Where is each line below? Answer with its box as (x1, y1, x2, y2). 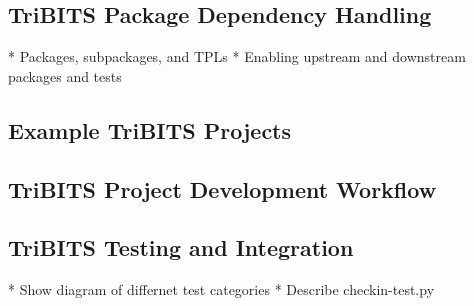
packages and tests (8, 65, 122, 86)
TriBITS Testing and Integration (8, 232, 354, 263)
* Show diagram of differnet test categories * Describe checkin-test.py (8, 279, 435, 300)
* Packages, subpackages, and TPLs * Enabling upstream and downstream (8, 46, 466, 67)
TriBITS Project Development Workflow (8, 173, 437, 204)
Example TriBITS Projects (8, 114, 292, 145)
